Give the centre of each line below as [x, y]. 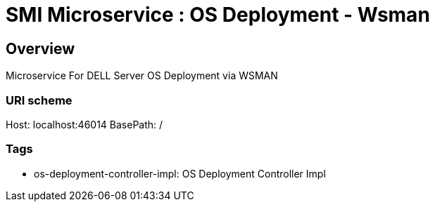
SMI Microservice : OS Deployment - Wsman [218, 15]
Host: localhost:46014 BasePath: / [84, 124]
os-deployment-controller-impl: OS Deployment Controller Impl [180, 173]
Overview [40, 48]
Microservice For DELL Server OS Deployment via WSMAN [142, 76]
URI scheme [39, 100]
